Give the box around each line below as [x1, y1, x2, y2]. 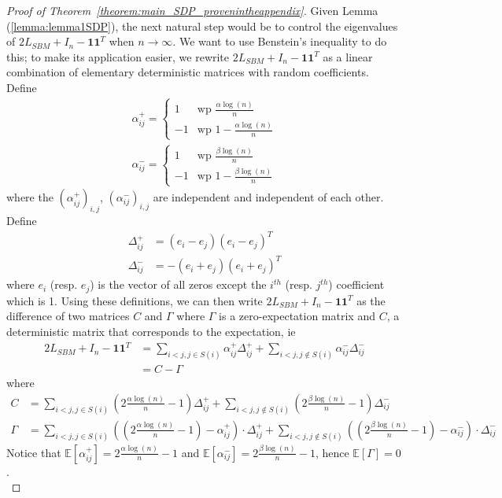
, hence [315, 444, 349, 460]
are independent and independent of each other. [153, 189, 384, 205]
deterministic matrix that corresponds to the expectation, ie [6, 323, 296, 339]
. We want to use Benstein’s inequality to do [172, 33, 387, 50]
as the [356, 292, 386, 308]
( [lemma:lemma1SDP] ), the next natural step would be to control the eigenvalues [6, 17, 398, 34]
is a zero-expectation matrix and [219, 308, 375, 324]
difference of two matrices [6, 308, 130, 324]
